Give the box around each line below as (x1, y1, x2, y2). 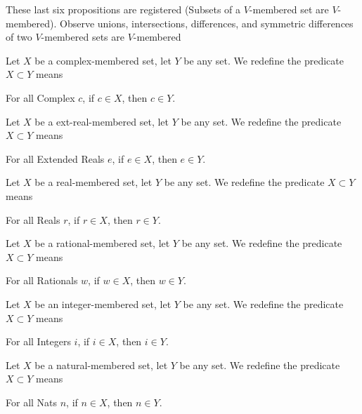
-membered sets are (41, 29, 124, 44)
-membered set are (249, 2, 329, 16)
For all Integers (6, 334, 71, 349)
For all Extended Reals (6, 151, 105, 166)
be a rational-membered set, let (34, 236, 170, 251)
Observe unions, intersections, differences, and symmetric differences (60, 15, 354, 30)
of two (6, 29, 32, 44)
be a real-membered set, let (34, 175, 153, 189)
